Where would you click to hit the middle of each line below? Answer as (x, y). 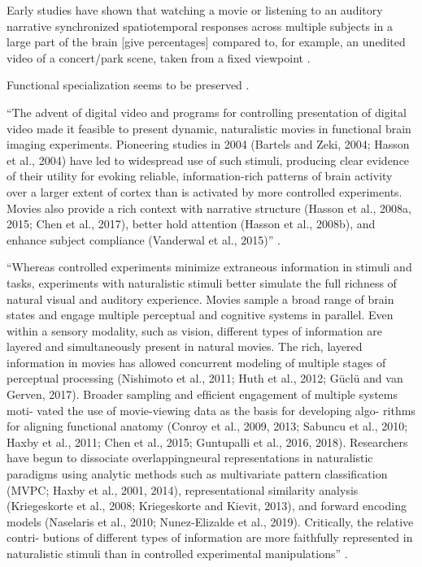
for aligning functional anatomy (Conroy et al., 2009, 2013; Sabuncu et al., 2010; (207, 426)
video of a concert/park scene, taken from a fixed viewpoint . (159, 57)
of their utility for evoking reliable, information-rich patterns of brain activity (200, 176)
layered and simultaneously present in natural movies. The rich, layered (185, 346)
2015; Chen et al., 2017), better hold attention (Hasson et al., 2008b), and (191, 224)
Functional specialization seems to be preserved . (128, 85)
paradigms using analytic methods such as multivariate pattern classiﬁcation (197, 474)
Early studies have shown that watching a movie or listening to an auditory (195, 10)
